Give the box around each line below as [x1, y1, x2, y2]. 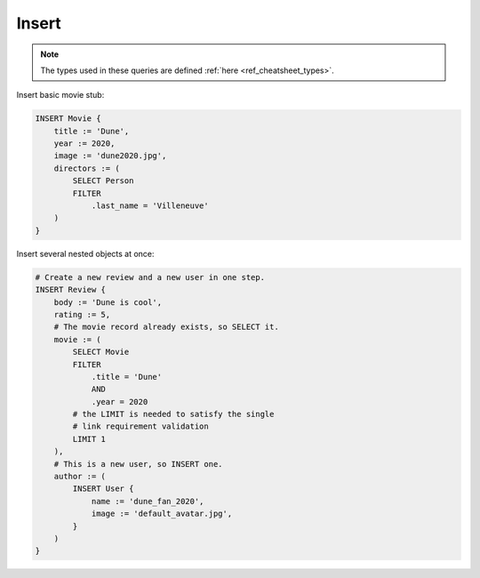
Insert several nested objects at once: [16, 248, 155, 259]
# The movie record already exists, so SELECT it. [53, 322, 279, 333]
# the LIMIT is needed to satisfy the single [72, 409, 275, 420]
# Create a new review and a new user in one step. [35, 272, 266, 282]
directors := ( [53, 163, 120, 173]
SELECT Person [72, 176, 134, 186]
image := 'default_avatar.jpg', [91, 509, 233, 519]
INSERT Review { [35, 285, 107, 295]
